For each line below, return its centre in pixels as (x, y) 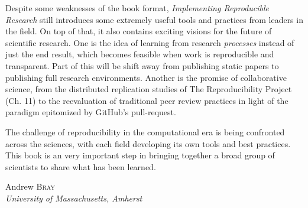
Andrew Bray (30, 186)
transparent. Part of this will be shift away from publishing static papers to (142, 65)
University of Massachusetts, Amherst (74, 198)
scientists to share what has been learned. (81, 166)
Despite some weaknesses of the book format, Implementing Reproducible (137, 8)
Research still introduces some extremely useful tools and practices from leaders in (154, 19)
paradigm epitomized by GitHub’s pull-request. (91, 112)
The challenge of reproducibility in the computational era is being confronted (145, 131)
